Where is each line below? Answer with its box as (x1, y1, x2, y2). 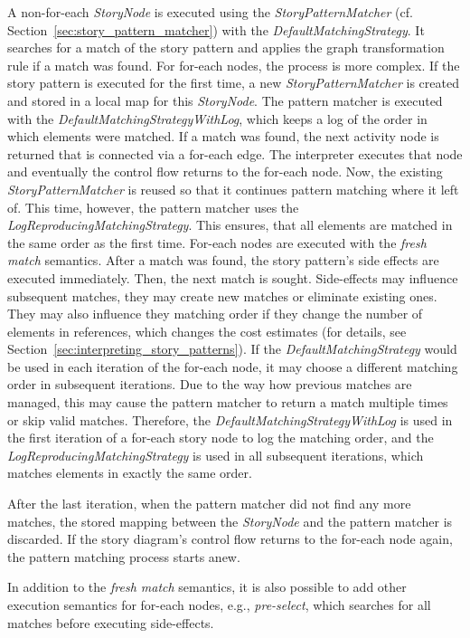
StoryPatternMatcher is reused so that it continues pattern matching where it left (7, 179, 459, 198)
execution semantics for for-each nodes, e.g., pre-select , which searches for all (7, 595, 431, 614)
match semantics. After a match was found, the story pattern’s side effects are (7, 251, 439, 270)
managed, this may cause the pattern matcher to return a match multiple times (7, 393, 448, 412)
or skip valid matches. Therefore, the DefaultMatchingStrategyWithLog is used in (7, 410, 453, 429)
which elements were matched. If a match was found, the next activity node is (7, 127, 439, 146)
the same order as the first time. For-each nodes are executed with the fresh (7, 233, 427, 252)
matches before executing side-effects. (7, 613, 214, 632)
